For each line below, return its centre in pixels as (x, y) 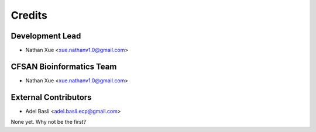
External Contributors (51, 97)
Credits (29, 15)
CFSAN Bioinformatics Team (64, 66)
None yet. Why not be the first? (49, 122)
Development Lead (46, 36)
